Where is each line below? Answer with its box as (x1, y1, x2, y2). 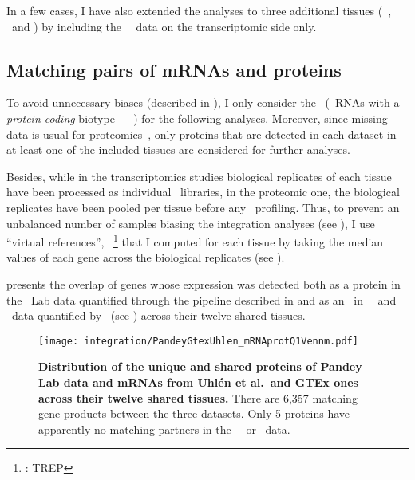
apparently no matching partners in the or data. (38, 420, 290, 437)
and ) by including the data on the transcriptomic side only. (11, 18, 317, 34)
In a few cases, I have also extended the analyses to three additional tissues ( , (6, 2, 392, 18)
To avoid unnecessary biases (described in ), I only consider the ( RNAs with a (6, 94, 400, 111)
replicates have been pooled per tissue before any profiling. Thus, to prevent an (6, 199, 400, 215)
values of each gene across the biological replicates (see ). (6, 249, 285, 266)
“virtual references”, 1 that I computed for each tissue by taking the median (6, 231, 384, 250)
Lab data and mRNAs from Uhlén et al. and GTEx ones (38, 374, 358, 391)
